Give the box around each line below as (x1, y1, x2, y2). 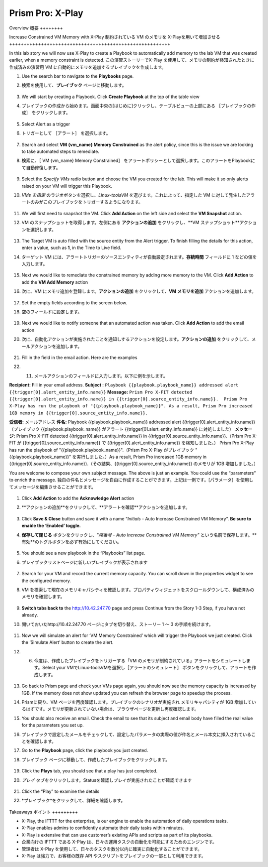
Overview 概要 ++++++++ (9, 25, 63, 31)
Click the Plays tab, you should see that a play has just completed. (21, 768, 158, 774)
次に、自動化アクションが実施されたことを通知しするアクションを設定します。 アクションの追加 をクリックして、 (21, 336, 252, 342)
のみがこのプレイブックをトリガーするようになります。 (30, 199, 143, 205)
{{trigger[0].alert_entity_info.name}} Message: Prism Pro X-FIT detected (9, 389, 193, 395)
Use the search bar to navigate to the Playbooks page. (21, 73, 134, 79)
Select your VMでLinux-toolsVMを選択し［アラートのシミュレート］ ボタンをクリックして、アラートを (42, 665, 252, 671)
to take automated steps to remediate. (21, 148, 99, 154)
